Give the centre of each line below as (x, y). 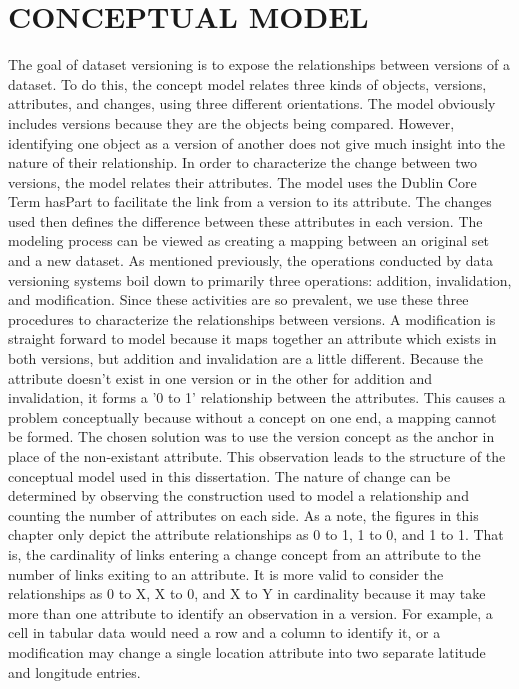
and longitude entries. (74, 671)
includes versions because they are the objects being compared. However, (231, 122)
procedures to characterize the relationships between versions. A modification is (252, 318)
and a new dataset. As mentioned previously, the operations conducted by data (250, 260)
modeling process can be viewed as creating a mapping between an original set (249, 240)
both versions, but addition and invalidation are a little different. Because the (246, 358)
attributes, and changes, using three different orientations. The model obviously (252, 103)
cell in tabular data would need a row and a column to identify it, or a (224, 632)
